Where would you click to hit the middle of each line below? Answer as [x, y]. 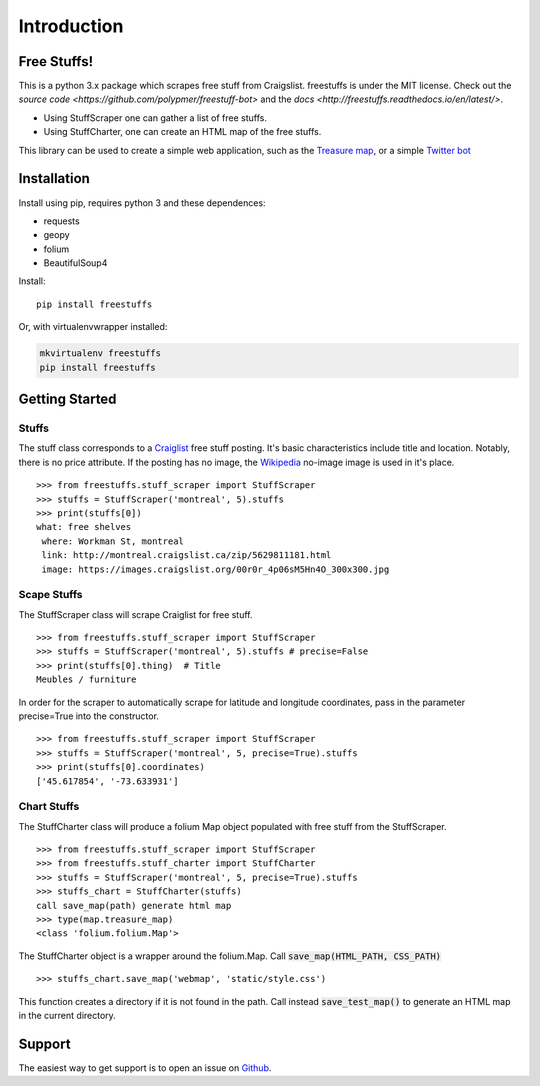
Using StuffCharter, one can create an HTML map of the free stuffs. [182, 132]
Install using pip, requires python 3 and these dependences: [142, 202]
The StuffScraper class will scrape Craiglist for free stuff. [136, 614]
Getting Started [67, 399]
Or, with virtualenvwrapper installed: [93, 327]
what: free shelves [84, 527]
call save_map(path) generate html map [134, 905]
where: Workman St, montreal [113, 541]
